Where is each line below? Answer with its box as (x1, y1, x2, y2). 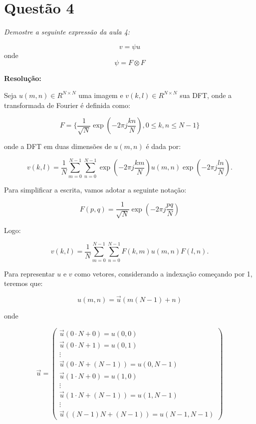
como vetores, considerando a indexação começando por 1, (74, 268, 253, 278)
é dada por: (146, 141, 181, 151)
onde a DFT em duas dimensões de (4, 141, 112, 151)
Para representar (4, 268, 55, 278)
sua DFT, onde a (180, 89, 232, 100)
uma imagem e (78, 89, 123, 100)
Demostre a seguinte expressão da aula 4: (4, 26, 130, 37)
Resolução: (4, 73, 41, 83)
